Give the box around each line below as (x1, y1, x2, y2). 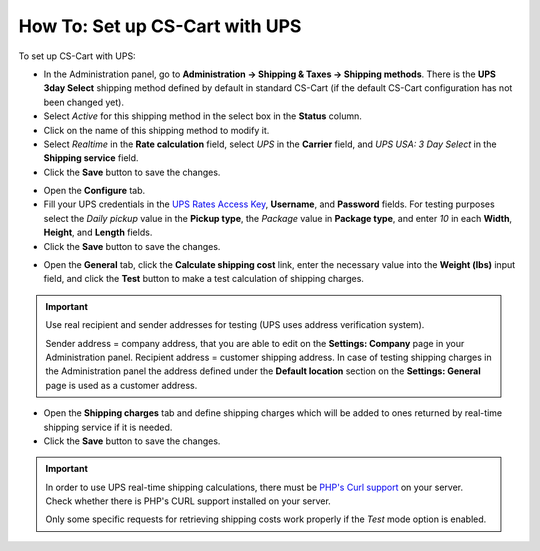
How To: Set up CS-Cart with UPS (18, 15, 302, 37)
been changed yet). (43, 96, 125, 108)
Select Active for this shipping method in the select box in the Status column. (43, 110, 362, 122)
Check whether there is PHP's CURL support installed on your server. (45, 495, 332, 507)
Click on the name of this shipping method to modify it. (43, 124, 270, 136)
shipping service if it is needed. (43, 421, 173, 433)
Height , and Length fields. (43, 226, 153, 239)
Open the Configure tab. (43, 185, 146, 197)
